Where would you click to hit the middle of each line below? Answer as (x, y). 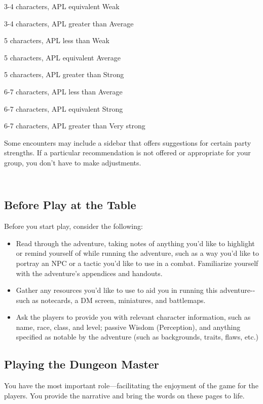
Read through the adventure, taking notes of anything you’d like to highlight (135, 243)
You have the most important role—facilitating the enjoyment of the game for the (131, 385)
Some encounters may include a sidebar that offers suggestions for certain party (128, 142)
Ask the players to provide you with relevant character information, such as (133, 317)
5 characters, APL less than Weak (57, 40)
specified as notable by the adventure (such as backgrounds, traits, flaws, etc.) (137, 337)
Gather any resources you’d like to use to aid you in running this (117, 290)
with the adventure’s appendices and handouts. (89, 273)
